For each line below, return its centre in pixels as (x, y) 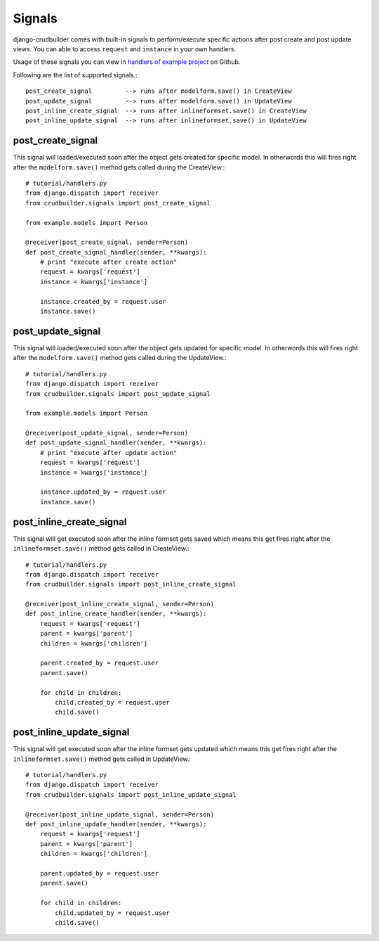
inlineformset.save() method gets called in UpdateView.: (102, 759)
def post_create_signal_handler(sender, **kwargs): (116, 252)
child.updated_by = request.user (112, 913)
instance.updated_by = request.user (103, 492)
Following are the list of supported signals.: (75, 75)
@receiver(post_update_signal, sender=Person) (107, 433)
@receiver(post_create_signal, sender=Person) (107, 242)
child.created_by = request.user (112, 702)
